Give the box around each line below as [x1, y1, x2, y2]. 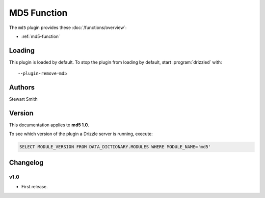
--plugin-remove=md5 [18, 71, 67, 76]
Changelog [9, 158, 44, 167]
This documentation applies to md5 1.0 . [9, 122, 89, 128]
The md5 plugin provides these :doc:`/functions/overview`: [9, 25, 127, 30]
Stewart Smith [9, 96, 38, 102]
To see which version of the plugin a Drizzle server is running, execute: [9, 131, 153, 137]
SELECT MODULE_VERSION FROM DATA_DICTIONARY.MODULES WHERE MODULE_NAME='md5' [19, 144, 211, 150]
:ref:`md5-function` [21, 33, 60, 39]
